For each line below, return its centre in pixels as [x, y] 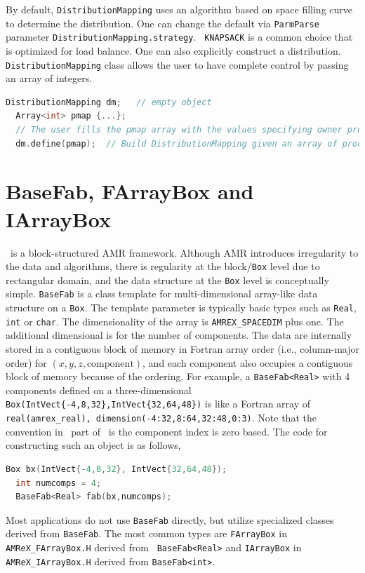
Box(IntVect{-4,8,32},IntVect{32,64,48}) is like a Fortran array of [158, 404]
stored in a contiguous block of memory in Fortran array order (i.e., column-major [182, 348]
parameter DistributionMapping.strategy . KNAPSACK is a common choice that [179, 37]
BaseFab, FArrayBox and [130, 191]
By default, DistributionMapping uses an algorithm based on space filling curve [179, 9]
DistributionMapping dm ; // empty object [109, 102]
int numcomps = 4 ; [59, 483]
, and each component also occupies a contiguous [248, 362]
